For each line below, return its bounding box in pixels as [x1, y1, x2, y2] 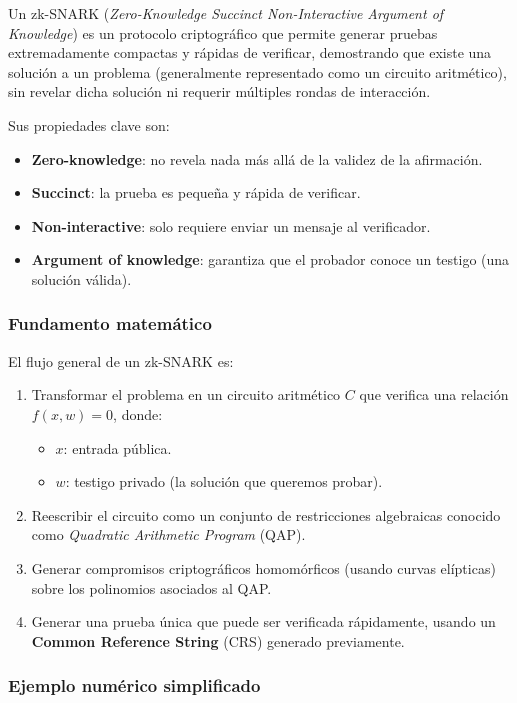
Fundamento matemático [8, 311, 212, 336]
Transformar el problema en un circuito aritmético [31, 384, 341, 405]
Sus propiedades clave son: [8, 114, 170, 135]
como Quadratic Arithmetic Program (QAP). [31, 524, 306, 545]
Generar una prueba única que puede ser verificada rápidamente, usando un [31, 611, 496, 632]
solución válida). [31, 268, 132, 289]
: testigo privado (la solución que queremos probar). [65, 471, 383, 492]
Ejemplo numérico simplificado [8, 673, 261, 698]
